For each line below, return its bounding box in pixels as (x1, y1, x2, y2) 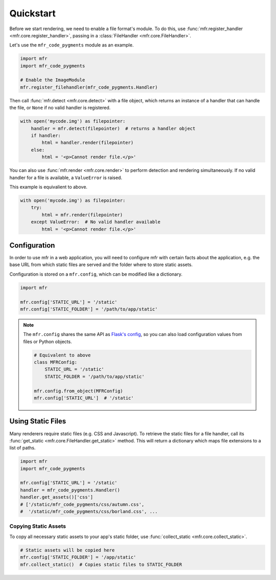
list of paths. (9, 445, 36, 451)
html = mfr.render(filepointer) (41, 212, 123, 217)
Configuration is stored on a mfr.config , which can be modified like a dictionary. (9, 271, 182, 277)
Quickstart (9, 8, 56, 19)
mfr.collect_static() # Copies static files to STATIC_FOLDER (20, 562, 182, 567)
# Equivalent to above (34, 352, 91, 358)
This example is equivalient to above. (9, 184, 88, 190)
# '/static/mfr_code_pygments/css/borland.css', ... (20, 509, 158, 515)
